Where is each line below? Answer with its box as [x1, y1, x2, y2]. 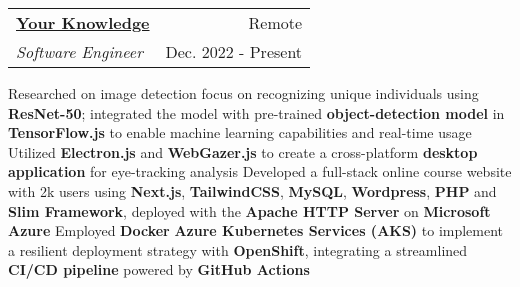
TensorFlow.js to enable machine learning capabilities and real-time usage [8, 122, 472, 143]
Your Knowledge [16, 11, 150, 34]
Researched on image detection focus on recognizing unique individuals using [8, 83, 479, 103]
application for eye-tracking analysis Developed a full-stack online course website [8, 161, 512, 182]
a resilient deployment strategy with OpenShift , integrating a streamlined [8, 239, 468, 260]
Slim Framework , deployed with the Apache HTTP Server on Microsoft [8, 200, 491, 221]
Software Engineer [16, 40, 143, 63]
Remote [248, 11, 303, 34]
